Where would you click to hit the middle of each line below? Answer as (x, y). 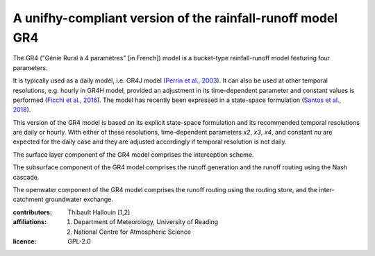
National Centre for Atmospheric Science (132, 232)
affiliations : (30, 222)
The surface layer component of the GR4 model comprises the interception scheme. (133, 154)
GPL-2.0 (80, 241)
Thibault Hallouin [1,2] (99, 212)
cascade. (26, 177)
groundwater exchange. (79, 199)
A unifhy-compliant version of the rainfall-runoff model (175, 18)
